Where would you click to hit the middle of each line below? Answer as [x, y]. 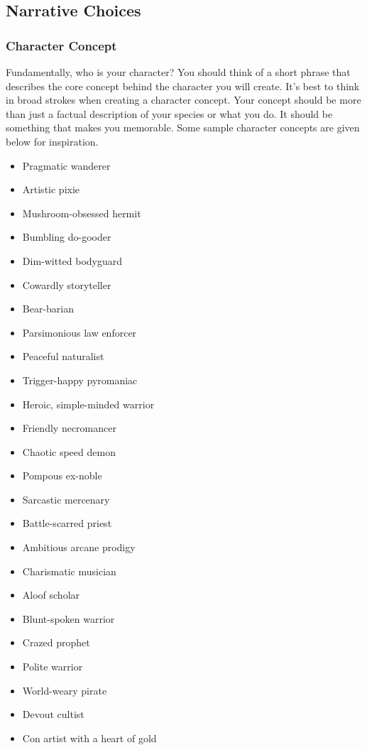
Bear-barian [48, 309]
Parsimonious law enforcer [80, 332]
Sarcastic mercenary [66, 499]
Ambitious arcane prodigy [79, 547]
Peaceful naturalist [63, 356]
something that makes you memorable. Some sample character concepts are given [183, 127]
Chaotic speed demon [69, 451]
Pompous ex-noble [62, 475]
